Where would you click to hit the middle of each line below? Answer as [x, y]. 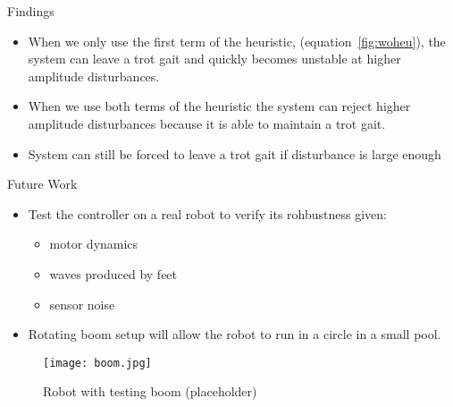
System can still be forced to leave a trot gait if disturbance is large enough [235, 153]
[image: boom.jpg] [97, 363]
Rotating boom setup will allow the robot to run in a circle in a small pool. [235, 334]
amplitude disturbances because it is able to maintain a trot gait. [207, 123]
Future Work [42, 184]
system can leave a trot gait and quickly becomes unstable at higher [214, 59]
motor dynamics [94, 244]
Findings [31, 11]
